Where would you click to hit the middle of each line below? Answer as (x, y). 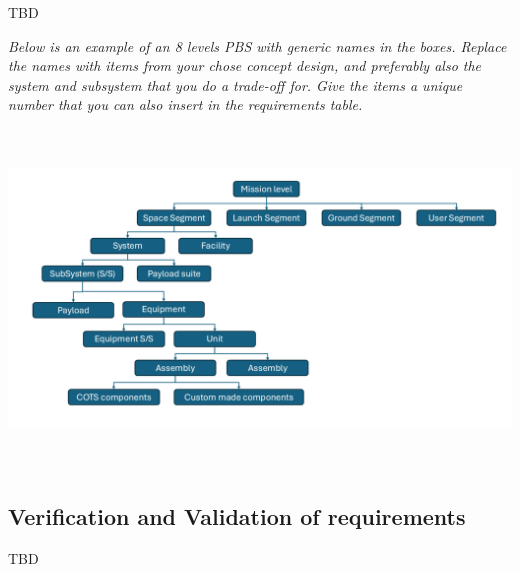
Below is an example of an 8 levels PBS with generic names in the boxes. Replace (257, 45)
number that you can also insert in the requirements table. (185, 104)
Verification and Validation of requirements (237, 516)
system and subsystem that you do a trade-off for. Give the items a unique (235, 84)
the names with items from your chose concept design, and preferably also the (245, 65)
